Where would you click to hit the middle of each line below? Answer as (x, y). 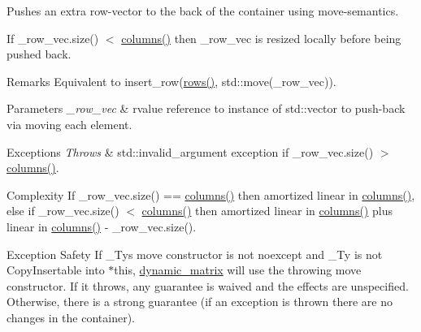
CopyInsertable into (56, 270)
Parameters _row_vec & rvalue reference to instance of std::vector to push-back (206, 108)
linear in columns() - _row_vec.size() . (102, 226)
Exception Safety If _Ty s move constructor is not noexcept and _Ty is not (195, 254)
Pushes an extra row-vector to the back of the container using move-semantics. (203, 11)
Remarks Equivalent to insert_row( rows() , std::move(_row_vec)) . (171, 81)
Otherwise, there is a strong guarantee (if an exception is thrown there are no (200, 302)
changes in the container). (71, 317)
